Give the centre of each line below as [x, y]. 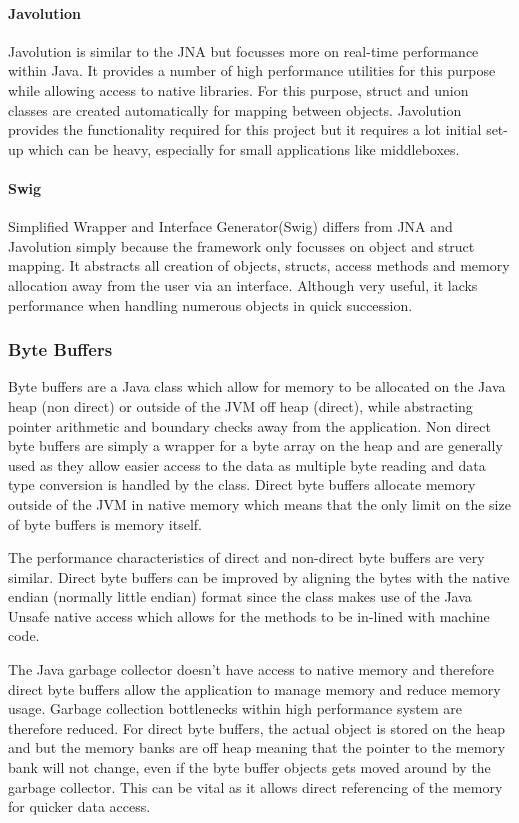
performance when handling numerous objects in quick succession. [210, 304]
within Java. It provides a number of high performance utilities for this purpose [252, 70]
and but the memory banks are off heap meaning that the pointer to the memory [257, 747]
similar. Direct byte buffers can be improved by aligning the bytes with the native [259, 576]
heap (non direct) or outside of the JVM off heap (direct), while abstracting [240, 405]
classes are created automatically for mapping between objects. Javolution [235, 109]
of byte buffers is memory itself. [105, 523]
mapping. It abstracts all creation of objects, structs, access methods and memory [259, 265]
